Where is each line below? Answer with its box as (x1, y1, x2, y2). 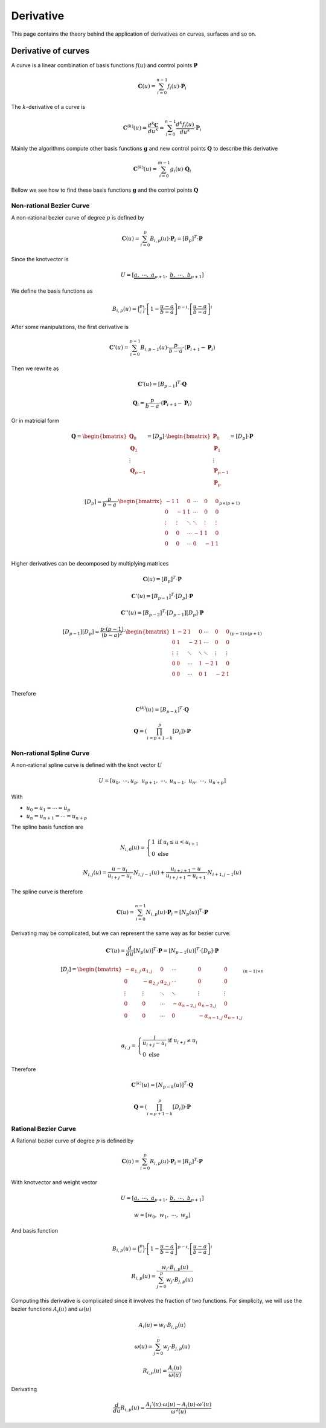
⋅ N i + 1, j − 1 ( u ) (205, 869, 241, 877)
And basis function (11, 1227, 59, 1234)
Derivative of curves (11, 46, 90, 56)
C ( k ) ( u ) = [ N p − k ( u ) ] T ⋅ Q (130, 1080, 194, 1090)
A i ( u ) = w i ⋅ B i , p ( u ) (138, 1322, 187, 1330)
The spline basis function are (11, 823, 84, 830)
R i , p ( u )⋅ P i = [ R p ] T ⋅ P (150, 1157, 203, 1166)
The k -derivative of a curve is (11, 103, 86, 111)
